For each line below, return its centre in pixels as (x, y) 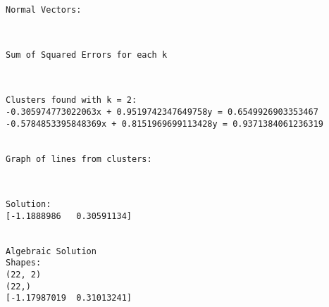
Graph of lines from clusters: (79, 159)
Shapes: (24, 263)
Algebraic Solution (51, 251)
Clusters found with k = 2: (72, 100)
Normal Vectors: (44, 10)
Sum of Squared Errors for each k (87, 55)
